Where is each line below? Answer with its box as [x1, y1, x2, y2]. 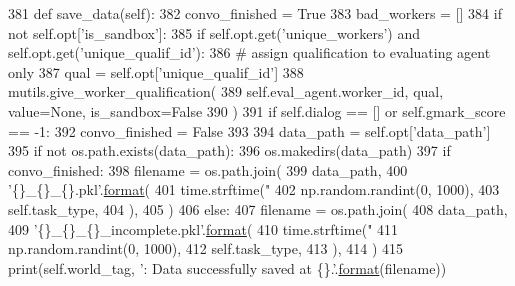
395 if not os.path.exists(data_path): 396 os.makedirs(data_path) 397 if [8, 140, 451, 161]
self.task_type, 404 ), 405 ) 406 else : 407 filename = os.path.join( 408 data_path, [8, 198, 508, 219]
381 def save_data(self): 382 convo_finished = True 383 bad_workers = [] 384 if [8, 3, 502, 23]
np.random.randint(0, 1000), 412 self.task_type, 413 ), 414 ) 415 [8, 238, 403, 259]
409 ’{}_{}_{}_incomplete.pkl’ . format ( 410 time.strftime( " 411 [8, 218, 399, 239]
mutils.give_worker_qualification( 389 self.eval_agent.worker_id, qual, [8, 81, 444, 102]
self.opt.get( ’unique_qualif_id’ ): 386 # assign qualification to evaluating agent [8, 42, 491, 63]
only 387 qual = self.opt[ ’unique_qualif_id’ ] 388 [8, 61, 304, 82]
